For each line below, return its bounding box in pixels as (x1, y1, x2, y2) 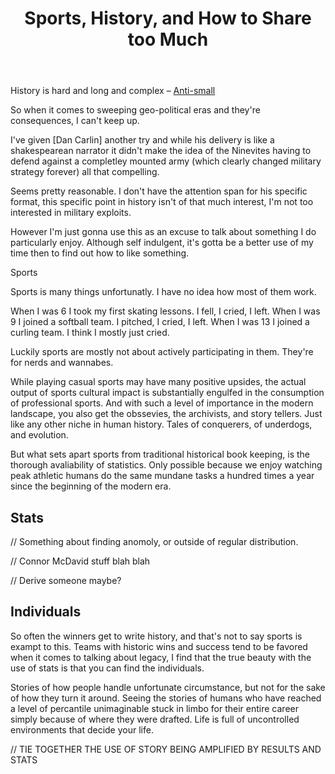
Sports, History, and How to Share (24, 7, 312, 30)
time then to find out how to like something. (10, 247, 190, 259)
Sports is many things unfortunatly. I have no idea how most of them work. (10, 286, 317, 298)
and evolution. (10, 429, 69, 441)
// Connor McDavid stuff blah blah (10, 555, 151, 567)
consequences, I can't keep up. (10, 115, 140, 127)
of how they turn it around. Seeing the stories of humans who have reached (10, 692, 322, 704)
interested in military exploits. (10, 207, 132, 219)
